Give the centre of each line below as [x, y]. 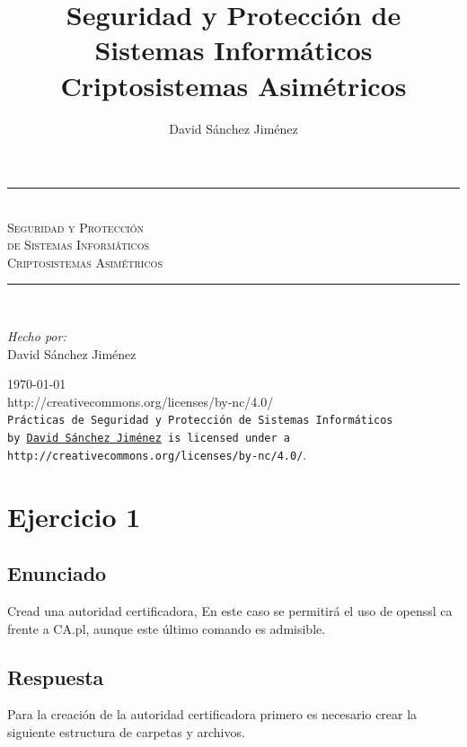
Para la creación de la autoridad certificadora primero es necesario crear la [212, 714]
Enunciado [57, 573]
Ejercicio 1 [74, 516]
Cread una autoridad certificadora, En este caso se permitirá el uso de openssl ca [230, 610]
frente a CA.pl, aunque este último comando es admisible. [167, 628]
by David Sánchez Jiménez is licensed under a [149, 439]
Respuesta [56, 677]
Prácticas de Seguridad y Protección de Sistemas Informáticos [200, 421]
